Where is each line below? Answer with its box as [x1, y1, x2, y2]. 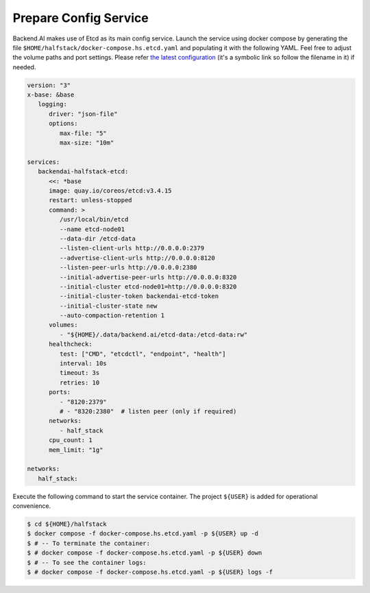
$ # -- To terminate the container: [27, 539, 151, 547]
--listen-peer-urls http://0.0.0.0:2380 [59, 264, 197, 271]
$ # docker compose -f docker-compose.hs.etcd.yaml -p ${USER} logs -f [27, 568, 273, 576]
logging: [38, 100, 68, 108]
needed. [12, 62, 36, 71]
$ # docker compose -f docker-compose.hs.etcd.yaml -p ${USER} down [27, 549, 262, 557]
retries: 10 [59, 378, 100, 387]
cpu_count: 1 [49, 436, 92, 444]
